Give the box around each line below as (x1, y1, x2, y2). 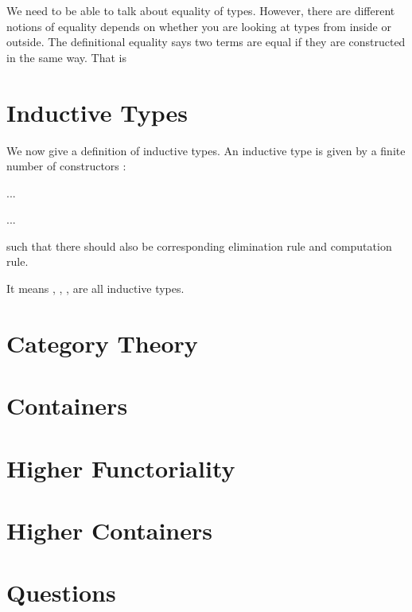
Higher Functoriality (6, 451, 235, 484)
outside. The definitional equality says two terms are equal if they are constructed (6, 33, 406, 50)
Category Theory (6, 326, 198, 359)
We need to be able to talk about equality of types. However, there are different (6, 2, 395, 18)
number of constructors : (6, 158, 126, 174)
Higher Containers (6, 513, 212, 546)
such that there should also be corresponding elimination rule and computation (6, 237, 392, 254)
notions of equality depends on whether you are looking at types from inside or (6, 18, 391, 34)
